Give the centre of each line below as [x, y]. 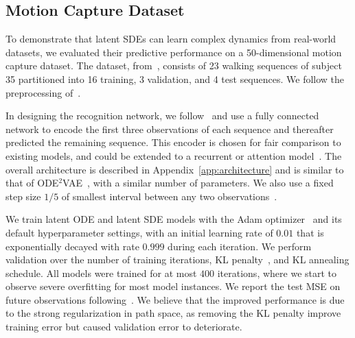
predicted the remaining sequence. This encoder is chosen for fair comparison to [173, 142]
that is [310, 232]
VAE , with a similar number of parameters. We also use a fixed [198, 183]
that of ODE [32, 183]
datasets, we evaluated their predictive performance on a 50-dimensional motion [174, 52]
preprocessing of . [43, 92]
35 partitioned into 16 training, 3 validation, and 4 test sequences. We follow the [175, 79]
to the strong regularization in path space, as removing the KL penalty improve [173, 313]
